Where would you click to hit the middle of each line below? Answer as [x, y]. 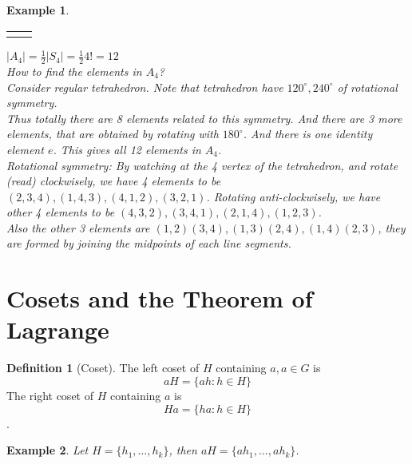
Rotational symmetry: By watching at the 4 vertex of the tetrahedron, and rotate [202, 165]
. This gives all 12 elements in [127, 149]
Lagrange [58, 329]
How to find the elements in [74, 71]
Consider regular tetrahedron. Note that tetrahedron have [145, 87]
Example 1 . [38, 10]
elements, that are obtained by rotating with [113, 134]
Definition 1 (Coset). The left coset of [103, 368]
